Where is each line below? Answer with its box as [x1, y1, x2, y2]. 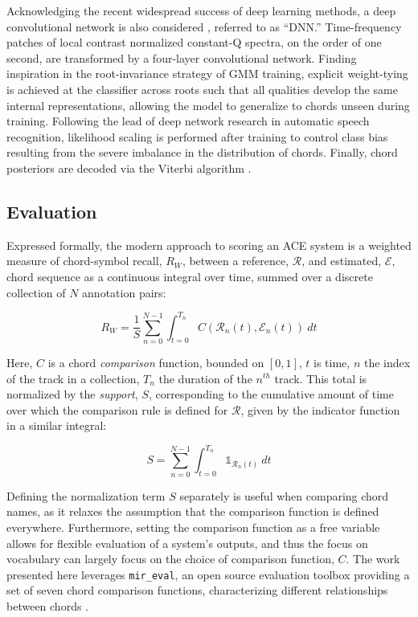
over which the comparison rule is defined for [6, 401, 228, 418]
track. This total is [274, 370, 367, 386]
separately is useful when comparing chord [179, 487, 389, 504]
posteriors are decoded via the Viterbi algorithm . [6, 159, 252, 176]
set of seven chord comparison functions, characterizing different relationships [6, 582, 388, 599]
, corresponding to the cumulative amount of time [148, 386, 394, 402]
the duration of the [158, 370, 252, 386]
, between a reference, [182, 252, 289, 269]
